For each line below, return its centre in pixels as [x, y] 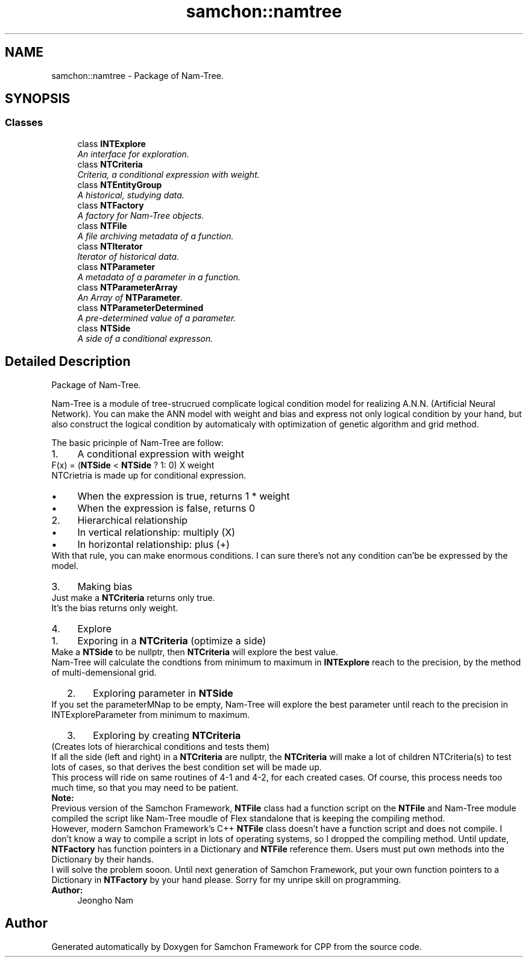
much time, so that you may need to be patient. [145, 787]
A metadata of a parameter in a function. [159, 277]
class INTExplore [112, 143]
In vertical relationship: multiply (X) [156, 532]
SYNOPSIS [38, 99]
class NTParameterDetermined [140, 307]
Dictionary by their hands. [102, 859]
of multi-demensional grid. [104, 672]
